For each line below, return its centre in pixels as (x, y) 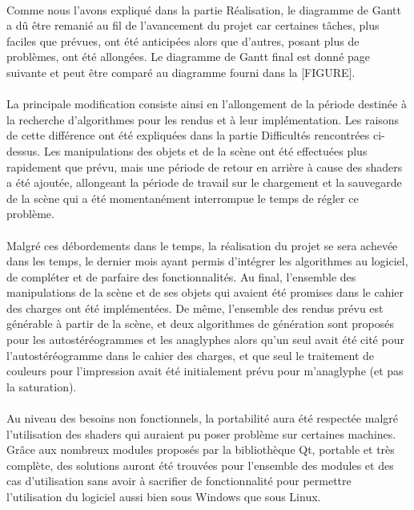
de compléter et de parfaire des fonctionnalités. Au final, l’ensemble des (181, 276)
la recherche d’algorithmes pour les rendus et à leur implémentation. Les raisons (203, 119)
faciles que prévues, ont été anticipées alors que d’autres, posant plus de (183, 40)
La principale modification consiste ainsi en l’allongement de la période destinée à (207, 104)
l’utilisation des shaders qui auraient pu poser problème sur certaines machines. (201, 433)
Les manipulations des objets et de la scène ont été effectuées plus (205, 150)
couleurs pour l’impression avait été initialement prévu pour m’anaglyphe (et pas (205, 371)
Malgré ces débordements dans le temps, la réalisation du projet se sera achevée (202, 245)
